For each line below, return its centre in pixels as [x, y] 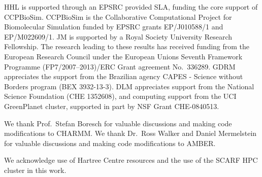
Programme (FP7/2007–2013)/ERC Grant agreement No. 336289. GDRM [120, 66]
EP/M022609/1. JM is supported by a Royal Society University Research [118, 36]
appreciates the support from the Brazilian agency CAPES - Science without [124, 76]
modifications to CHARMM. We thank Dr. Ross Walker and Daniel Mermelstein [130, 133]
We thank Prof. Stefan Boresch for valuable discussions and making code [118, 123]
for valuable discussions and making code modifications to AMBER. [110, 143]
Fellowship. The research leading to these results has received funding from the [127, 46]
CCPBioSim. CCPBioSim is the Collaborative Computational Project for [118, 16]
